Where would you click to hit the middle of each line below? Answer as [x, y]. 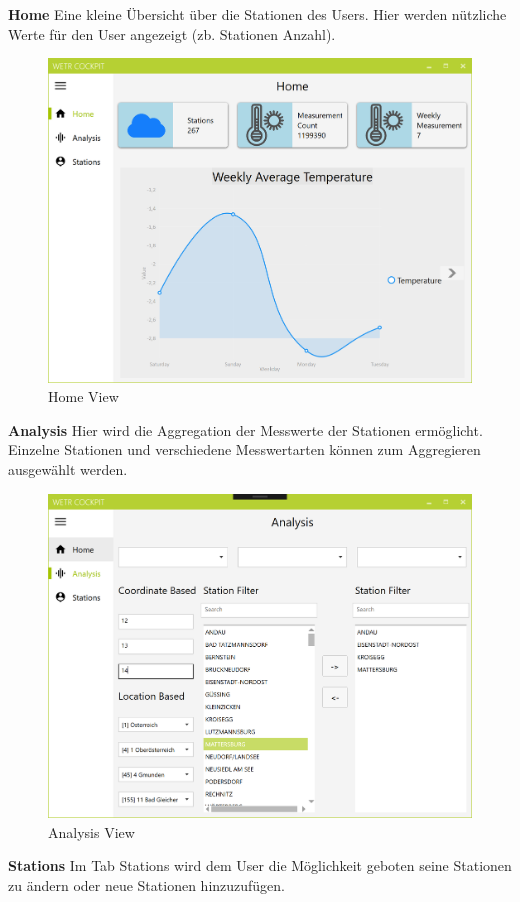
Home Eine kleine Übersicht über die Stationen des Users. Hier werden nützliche [257, 14]
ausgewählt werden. [68, 469]
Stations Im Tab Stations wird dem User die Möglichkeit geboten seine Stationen [260, 865]
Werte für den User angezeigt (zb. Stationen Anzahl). [172, 33]
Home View [83, 396]
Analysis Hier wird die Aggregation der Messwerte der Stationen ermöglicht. [245, 429]
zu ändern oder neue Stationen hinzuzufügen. [147, 884]
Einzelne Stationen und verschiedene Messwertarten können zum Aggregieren [244, 449]
